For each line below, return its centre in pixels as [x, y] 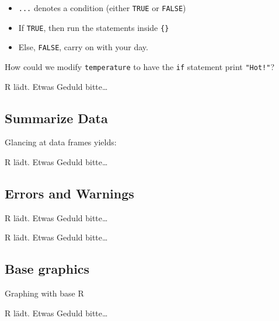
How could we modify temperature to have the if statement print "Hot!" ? [140, 66]
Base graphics [47, 269]
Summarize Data [56, 118]
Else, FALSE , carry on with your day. [83, 47]
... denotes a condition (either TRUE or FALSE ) [102, 8]
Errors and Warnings [69, 193]
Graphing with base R [44, 293]
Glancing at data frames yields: [61, 142]
